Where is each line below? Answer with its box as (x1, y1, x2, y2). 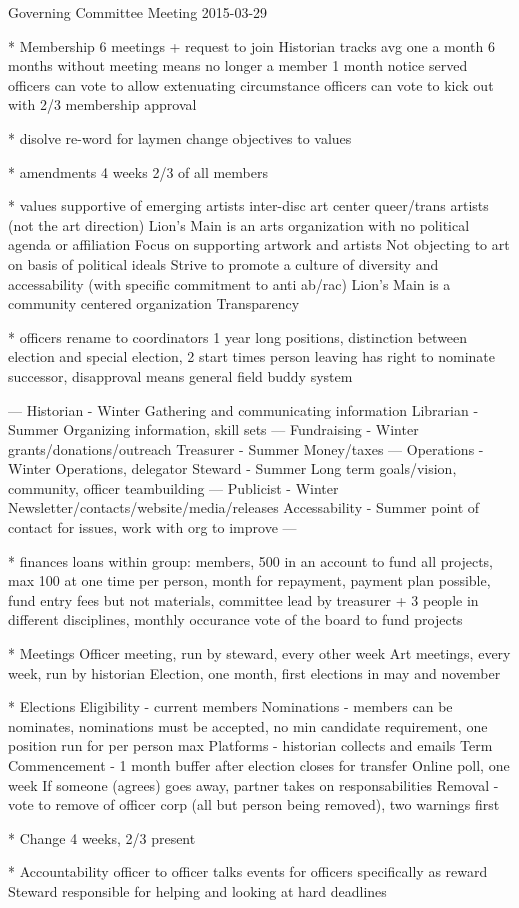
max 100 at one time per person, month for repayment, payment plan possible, (8, 570, 491, 591)
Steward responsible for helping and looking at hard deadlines (8, 880, 387, 901)
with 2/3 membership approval (8, 94, 197, 115)
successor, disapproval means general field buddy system (8, 365, 353, 386)
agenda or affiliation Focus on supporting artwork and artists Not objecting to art (8, 234, 510, 255)
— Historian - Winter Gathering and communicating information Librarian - (8, 399, 479, 420)
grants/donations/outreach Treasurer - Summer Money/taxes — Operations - (8, 438, 484, 459)
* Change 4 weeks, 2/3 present (8, 827, 196, 848)
